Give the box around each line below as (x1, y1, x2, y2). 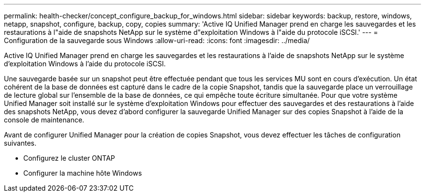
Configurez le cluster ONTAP (23, 154, 115, 162)
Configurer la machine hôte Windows (23, 169, 142, 177)
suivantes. (4, 139, 37, 147)
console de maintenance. (4, 116, 84, 124)
